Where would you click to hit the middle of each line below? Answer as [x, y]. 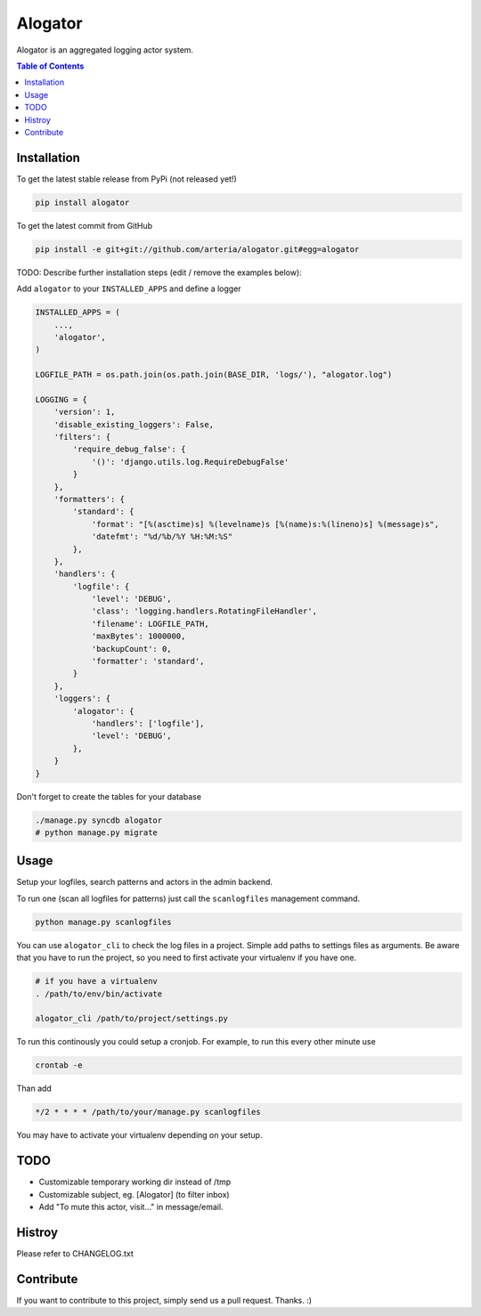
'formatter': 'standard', [148, 662]
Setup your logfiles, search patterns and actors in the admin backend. [145, 882]
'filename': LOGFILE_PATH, [150, 624]
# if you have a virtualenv [96, 981]
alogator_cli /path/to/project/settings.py [132, 1019]
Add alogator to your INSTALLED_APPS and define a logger [129, 288]
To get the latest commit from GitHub [85, 225]
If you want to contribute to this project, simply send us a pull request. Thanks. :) [164, 1300]
